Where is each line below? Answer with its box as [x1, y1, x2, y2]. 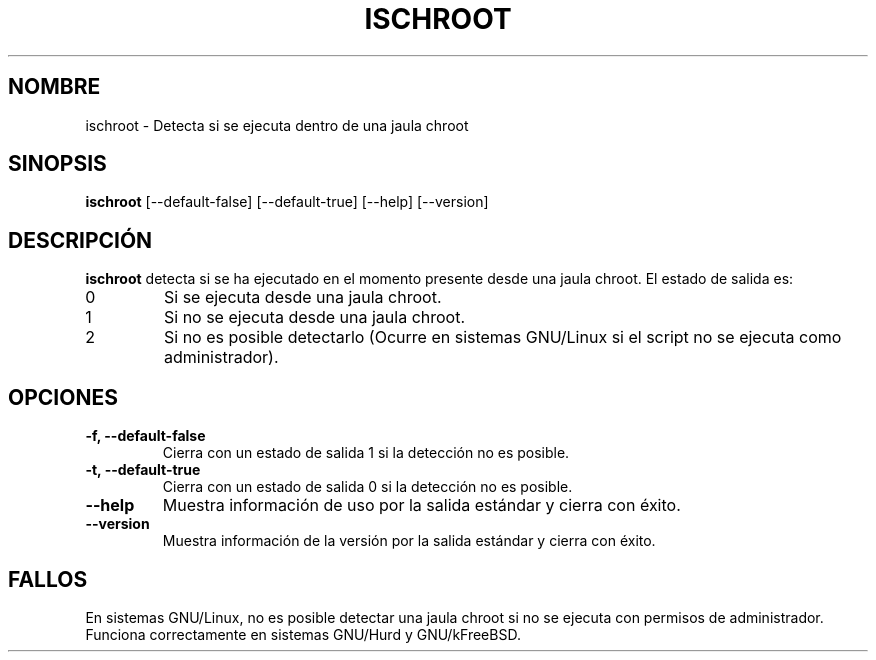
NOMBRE [8, 74, 101, 100]
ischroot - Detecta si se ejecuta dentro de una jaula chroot [85, 116, 469, 134]
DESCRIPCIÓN [8, 227, 153, 253]
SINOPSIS [8, 151, 107, 177]
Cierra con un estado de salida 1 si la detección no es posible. [162, 444, 570, 462]
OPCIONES [8, 384, 118, 410]
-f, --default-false [85, 427, 206, 445]
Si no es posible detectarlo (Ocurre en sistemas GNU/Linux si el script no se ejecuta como [163, 327, 842, 348]
